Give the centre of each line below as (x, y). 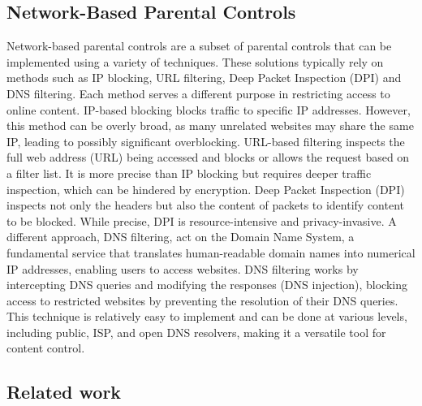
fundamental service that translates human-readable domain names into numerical (211, 252)
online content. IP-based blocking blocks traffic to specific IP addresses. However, (209, 109)
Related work (64, 392)
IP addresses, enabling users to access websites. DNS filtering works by (183, 268)
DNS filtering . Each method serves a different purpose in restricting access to (198, 93)
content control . (46, 348)
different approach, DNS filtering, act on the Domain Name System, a (181, 237)
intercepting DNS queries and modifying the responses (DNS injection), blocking (207, 285)
